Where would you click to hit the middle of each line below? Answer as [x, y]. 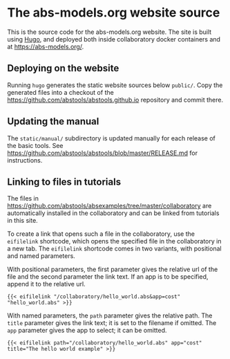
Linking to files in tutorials [64, 182]
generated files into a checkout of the [60, 92]
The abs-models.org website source [114, 13]
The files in [23, 199]
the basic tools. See [35, 145]
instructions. [25, 160]
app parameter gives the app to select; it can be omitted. [87, 331]
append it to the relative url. [46, 284]
